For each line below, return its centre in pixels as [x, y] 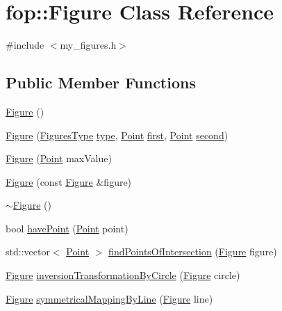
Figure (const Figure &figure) [69, 181]
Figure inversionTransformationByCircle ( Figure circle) [123, 275]
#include [25, 45]
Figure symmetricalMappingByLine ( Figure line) [109, 298]
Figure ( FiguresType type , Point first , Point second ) [117, 135]
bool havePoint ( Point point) [67, 228]
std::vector [28, 252]
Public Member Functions [101, 82]
